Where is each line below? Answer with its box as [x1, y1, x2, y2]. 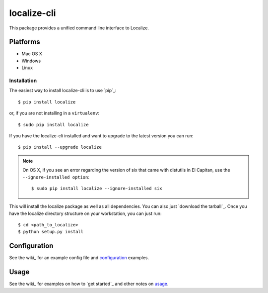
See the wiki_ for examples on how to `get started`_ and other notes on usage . [9, 281, 169, 287]
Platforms [9, 38, 40, 46]
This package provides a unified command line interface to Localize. [9, 25, 149, 31]
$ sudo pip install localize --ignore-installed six [31, 186, 162, 191]
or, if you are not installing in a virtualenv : [9, 110, 99, 116]
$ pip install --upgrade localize [18, 144, 102, 150]
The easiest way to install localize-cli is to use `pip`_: [9, 88, 117, 94]
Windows [21, 58, 41, 64]
